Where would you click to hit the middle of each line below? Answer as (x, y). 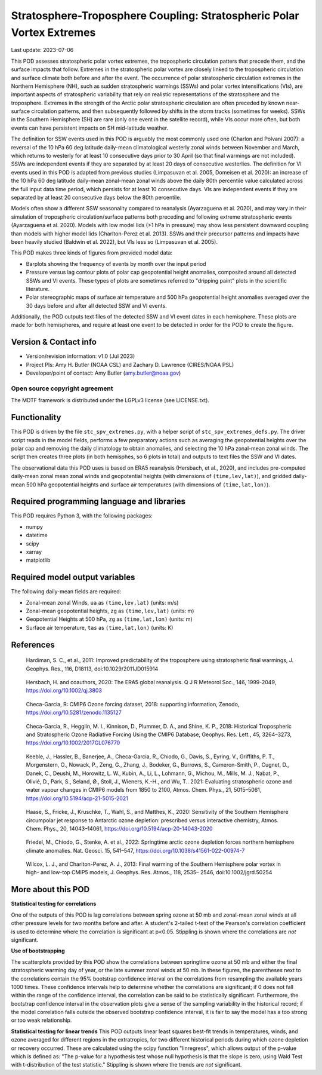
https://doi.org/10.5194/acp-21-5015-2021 (77, 798)
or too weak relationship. (41, 1020)
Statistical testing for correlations (54, 904)
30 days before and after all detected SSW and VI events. (96, 305)
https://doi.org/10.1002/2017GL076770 (73, 743)
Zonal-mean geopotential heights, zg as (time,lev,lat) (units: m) (110, 611)
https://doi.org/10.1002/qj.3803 (64, 691)
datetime (37, 535)
